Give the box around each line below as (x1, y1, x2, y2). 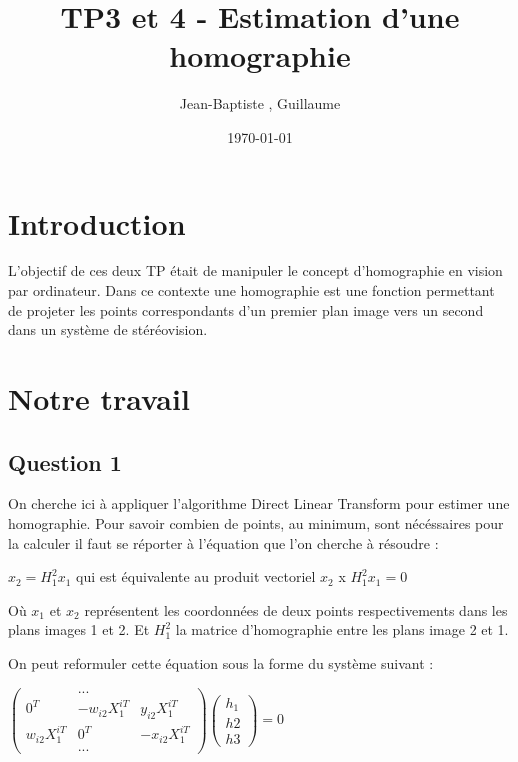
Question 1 (8, 446, 122, 477)
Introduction (8, 202, 186, 243)
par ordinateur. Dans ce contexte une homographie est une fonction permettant (8, 280, 495, 301)
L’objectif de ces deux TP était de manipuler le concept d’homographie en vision (8, 260, 503, 281)
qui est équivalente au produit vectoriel (76, 566, 316, 587)
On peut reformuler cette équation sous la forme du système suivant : (8, 652, 434, 673)
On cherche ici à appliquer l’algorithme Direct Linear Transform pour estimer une (8, 493, 510, 514)
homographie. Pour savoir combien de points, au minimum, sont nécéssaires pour (8, 512, 504, 533)
